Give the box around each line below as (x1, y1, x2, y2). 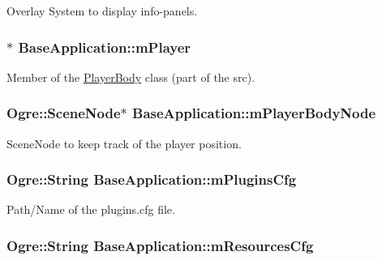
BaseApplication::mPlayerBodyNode (132, 103, 376, 123)
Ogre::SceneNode (6, 103, 121, 123)
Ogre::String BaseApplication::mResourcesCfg (6, 235, 314, 255)
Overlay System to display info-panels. (6, 2, 198, 19)
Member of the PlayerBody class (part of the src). (6, 68, 255, 85)
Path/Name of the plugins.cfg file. (6, 201, 175, 218)
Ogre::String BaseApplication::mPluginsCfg (6, 169, 297, 190)
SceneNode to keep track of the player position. (6, 134, 242, 151)
